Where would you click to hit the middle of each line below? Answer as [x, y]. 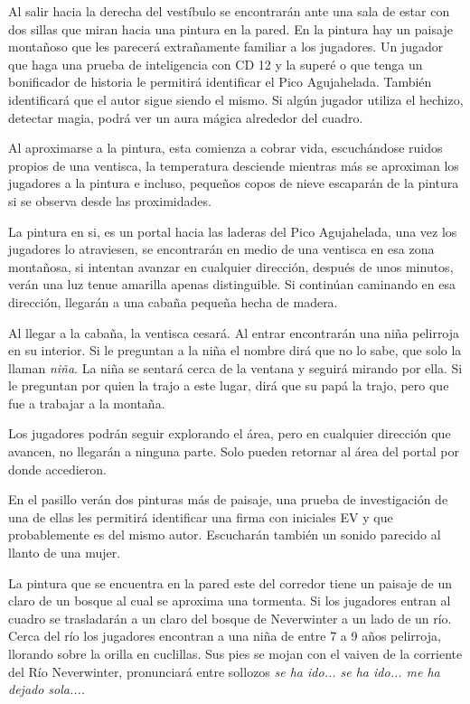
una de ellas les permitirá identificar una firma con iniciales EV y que [201, 516]
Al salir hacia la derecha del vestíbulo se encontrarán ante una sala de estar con [229, 11]
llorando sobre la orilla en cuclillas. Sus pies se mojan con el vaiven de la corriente [235, 653]
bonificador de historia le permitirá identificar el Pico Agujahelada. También [220, 82]
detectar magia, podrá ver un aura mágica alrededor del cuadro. [186, 117]
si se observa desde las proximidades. [110, 200]
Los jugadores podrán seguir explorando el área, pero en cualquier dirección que [230, 433]
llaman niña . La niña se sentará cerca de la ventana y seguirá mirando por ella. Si [235, 367]
